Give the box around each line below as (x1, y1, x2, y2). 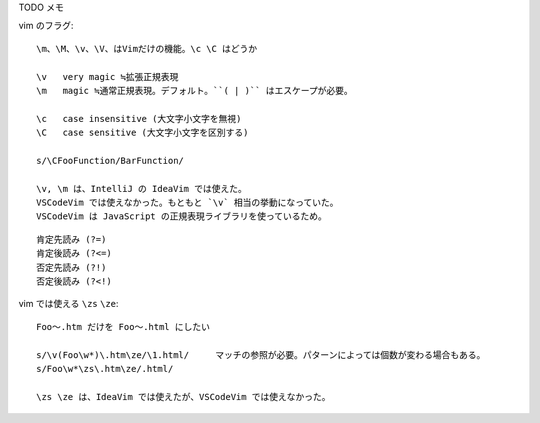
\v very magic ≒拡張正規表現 (36, 71, 179, 82)
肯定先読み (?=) (36, 233, 107, 245)
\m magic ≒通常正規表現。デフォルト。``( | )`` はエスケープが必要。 (36, 85, 354, 96)
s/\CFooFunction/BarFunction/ (36, 155, 185, 166)
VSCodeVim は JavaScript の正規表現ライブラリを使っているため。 (36, 211, 327, 222)
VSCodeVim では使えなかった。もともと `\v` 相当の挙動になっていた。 (36, 197, 339, 209)
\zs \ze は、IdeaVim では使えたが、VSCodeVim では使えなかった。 (36, 391, 331, 402)
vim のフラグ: (18, 20, 74, 32)
